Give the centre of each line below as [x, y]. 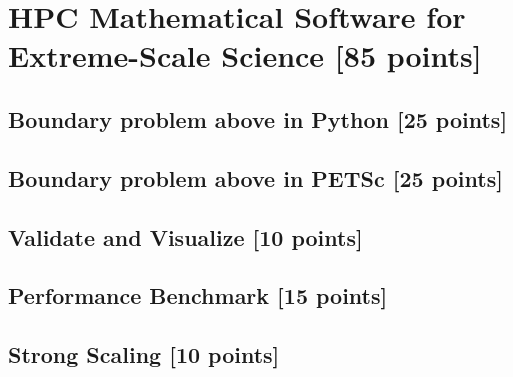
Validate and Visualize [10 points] [185, 236]
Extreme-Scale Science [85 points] [245, 55]
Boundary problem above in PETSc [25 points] [255, 177]
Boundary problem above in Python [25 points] [258, 118]
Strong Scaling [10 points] [144, 354]
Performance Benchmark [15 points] [198, 295]
